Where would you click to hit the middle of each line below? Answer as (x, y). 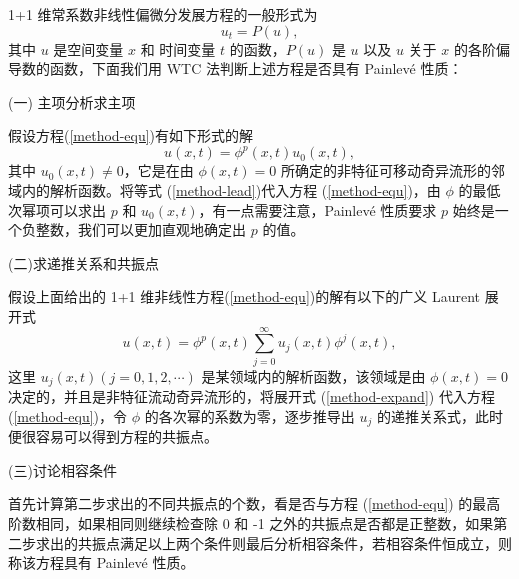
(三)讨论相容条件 (62, 469)
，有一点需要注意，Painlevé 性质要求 (317, 209)
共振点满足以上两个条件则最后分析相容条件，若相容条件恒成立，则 (294, 542)
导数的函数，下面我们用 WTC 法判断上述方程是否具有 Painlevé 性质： (235, 68)
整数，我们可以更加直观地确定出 (140, 229)
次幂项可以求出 (57, 209)
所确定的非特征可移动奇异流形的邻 (392, 170)
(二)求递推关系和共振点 (83, 262)
